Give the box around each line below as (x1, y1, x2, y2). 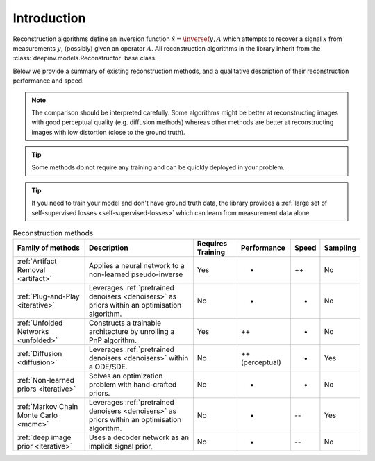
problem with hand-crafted (88, 380, 177, 389)
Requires (197, 239, 228, 249)
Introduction (12, 10, 86, 26)
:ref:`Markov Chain (17, 402, 78, 412)
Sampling (324, 243, 357, 253)
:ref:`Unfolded (17, 318, 63, 328)
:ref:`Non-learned (17, 376, 74, 385)
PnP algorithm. (88, 335, 137, 345)
